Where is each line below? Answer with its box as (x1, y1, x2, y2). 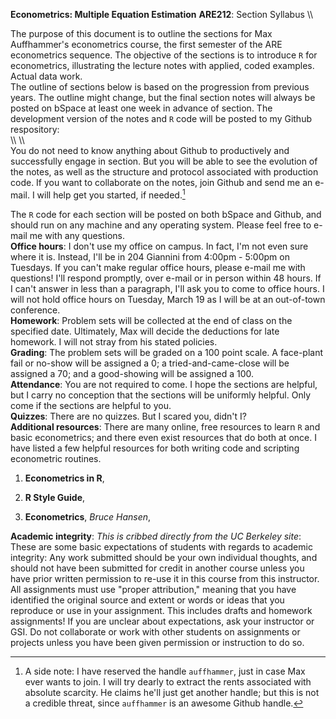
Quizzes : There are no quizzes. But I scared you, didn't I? (10, 410, 247, 422)
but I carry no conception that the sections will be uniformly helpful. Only (10, 389, 312, 401)
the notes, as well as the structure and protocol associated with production (10, 166, 319, 178)
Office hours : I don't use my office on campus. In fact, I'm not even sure (10, 240, 309, 252)
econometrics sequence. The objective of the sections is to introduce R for (10, 49, 318, 61)
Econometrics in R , (24, 472, 105, 484)
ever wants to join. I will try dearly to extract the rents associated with (24, 675, 312, 688)
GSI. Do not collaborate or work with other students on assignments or (10, 625, 301, 638)
